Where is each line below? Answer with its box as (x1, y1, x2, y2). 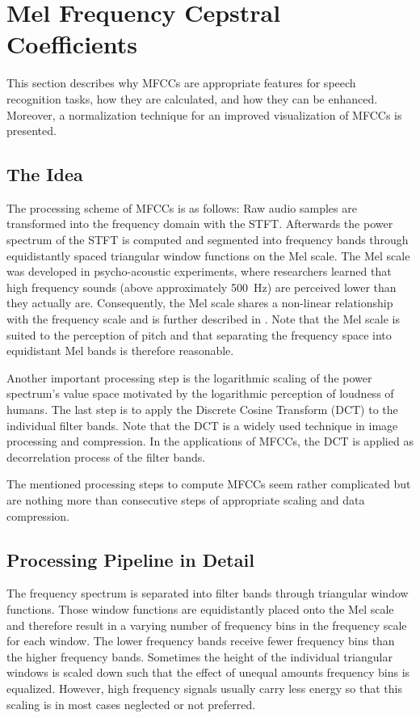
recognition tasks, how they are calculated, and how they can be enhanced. (6, 90, 378, 107)
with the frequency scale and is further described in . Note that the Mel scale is (6, 310, 401, 327)
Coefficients (6, 27, 138, 61)
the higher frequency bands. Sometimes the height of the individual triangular (6, 648, 393, 665)
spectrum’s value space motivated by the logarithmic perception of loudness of (6, 385, 394, 402)
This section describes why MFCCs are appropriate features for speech (6, 74, 356, 91)
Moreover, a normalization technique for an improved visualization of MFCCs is (6, 106, 402, 123)
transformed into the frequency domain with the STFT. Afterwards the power (6, 215, 393, 232)
